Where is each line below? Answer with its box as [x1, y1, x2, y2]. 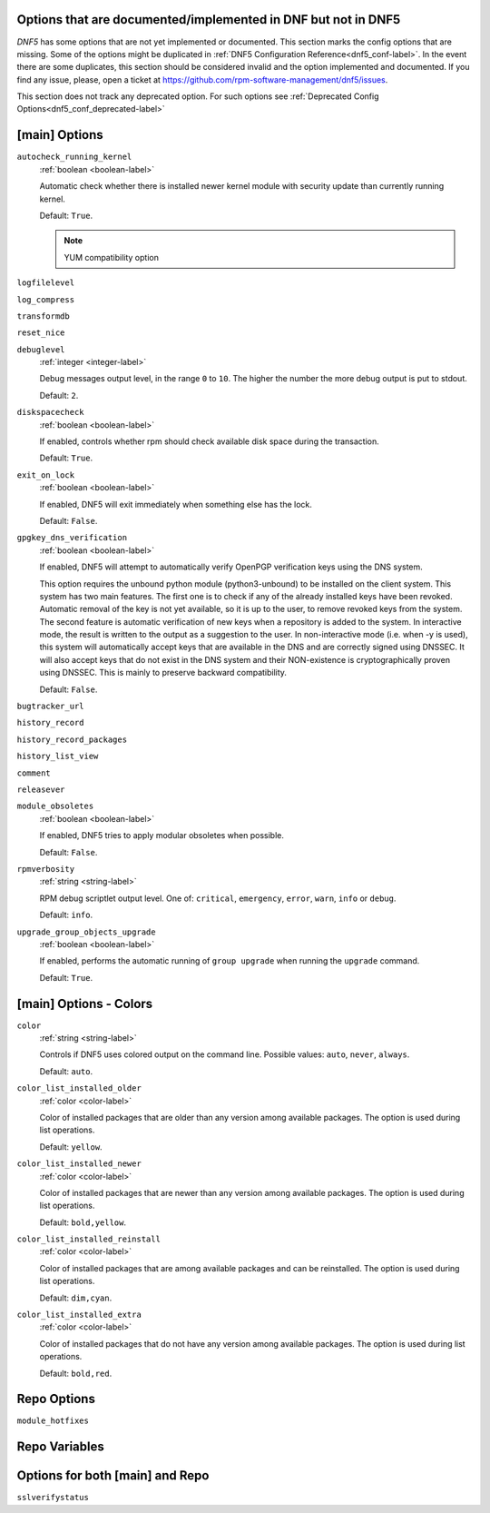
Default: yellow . [39, 1141, 103, 1152]
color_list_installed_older [16, 1083, 142, 1093]
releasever [16, 785, 65, 795]
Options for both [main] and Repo [16, 1468, 210, 1484]
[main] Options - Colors [16, 995, 153, 1012]
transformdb [16, 311, 70, 321]
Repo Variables [16, 1439, 104, 1455]
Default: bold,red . [39, 1368, 113, 1379]
